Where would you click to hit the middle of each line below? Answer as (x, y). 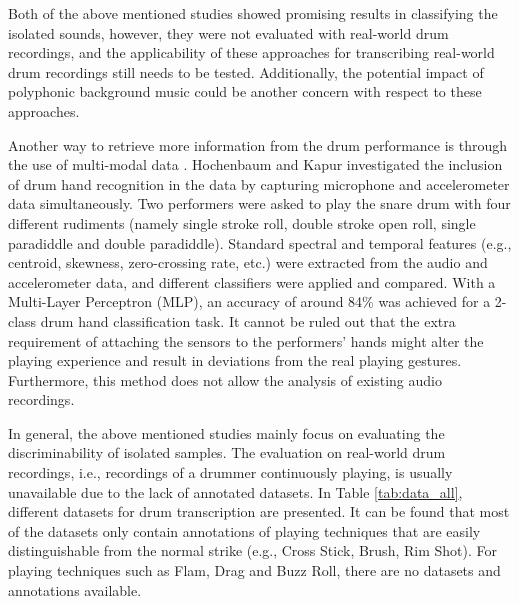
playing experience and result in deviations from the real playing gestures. (235, 360)
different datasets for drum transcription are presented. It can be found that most (259, 511)
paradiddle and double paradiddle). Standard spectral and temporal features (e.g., (260, 242)
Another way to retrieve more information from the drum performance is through (258, 144)
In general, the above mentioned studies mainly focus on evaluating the (226, 432)
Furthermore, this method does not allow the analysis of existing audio (225, 379)
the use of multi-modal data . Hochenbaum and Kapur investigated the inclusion (255, 164)
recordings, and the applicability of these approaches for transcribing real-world (251, 52)
